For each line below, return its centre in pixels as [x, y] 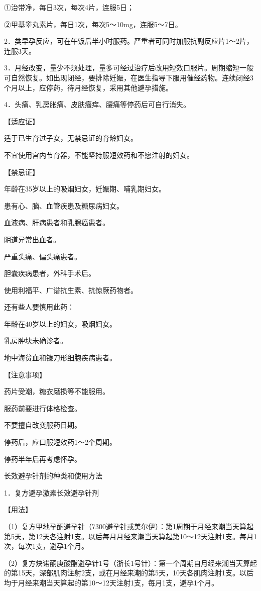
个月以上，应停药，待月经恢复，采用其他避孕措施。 [88, 87]
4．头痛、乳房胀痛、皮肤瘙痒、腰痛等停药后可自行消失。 [97, 104]
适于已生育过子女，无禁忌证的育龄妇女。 [71, 138]
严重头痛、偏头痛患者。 [43, 256]
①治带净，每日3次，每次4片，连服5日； [69, 7]
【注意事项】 [25, 374]
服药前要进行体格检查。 [43, 408]
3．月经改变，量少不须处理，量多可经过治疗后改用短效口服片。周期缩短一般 [129, 68]
